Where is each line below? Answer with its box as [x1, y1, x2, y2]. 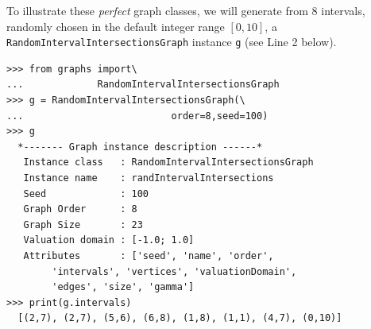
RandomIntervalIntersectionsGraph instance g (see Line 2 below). [6, 33, 337, 50]
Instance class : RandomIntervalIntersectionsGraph [23, 157, 314, 168]
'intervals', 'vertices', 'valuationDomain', [52, 265, 297, 277]
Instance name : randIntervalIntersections [23, 172, 274, 184]
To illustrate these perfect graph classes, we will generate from [6, 2, 308, 18]
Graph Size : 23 [23, 219, 143, 230]
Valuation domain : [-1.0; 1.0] [23, 234, 195, 246]
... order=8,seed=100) [6, 110, 269, 122]
